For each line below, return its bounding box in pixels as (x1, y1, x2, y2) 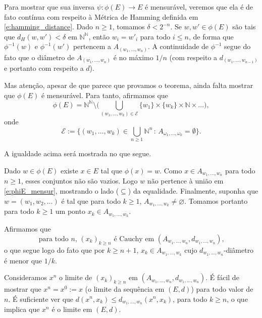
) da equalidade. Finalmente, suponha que (128, 185, 258, 196)
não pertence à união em (147, 175, 224, 186)
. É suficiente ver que (8, 293, 74, 304)
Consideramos (4, 272, 47, 283)
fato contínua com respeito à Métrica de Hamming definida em (4, 11, 198, 22)
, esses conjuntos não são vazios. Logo (21, 175, 138, 186)
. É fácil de (205, 272, 239, 283)
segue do (224, 41, 251, 52)
